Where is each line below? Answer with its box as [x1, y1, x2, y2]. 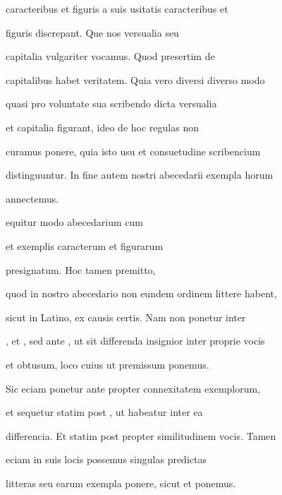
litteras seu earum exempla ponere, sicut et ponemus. [6, 475, 236, 490]
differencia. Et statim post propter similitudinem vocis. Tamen [6, 428, 276, 443]
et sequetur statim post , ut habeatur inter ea [6, 405, 203, 419]
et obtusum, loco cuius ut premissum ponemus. [6, 357, 209, 371]
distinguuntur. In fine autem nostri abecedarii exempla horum [6, 167, 274, 182]
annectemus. [6, 191, 59, 205]
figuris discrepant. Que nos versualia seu [6, 25, 179, 40]
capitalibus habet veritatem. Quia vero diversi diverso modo [6, 72, 265, 87]
